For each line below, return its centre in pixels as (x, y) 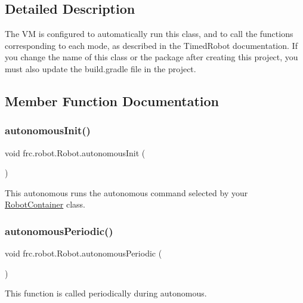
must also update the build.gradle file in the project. (101, 68)
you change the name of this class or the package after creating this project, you (151, 57)
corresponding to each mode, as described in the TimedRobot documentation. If (151, 45)
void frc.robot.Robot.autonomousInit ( (75, 152)
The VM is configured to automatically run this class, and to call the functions (149, 34)
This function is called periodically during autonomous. (106, 293)
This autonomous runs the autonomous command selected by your (126, 192)
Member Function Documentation (112, 101)
